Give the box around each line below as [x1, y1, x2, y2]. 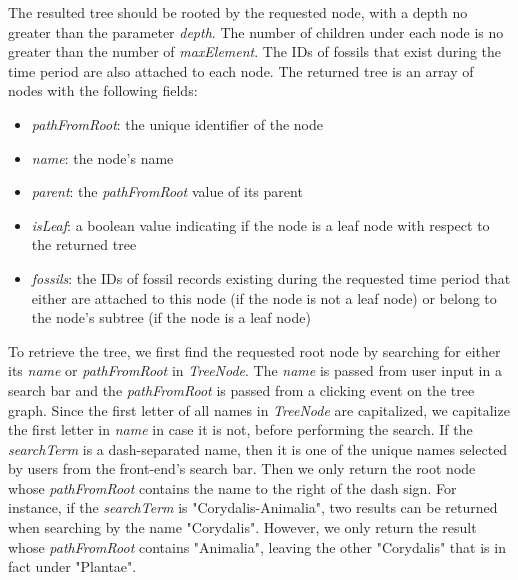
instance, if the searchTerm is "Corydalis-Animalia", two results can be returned [8, 497, 498, 518]
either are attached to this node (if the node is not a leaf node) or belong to [31, 287, 497, 308]
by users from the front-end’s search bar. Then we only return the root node [8, 458, 476, 479]
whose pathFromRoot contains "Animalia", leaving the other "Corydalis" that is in [8, 536, 506, 557]
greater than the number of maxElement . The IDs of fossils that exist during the [8, 41, 502, 62]
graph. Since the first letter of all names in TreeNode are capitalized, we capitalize [8, 399, 510, 420]
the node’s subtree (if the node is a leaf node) [31, 307, 311, 328]
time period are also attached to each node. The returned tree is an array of [8, 60, 474, 81]
